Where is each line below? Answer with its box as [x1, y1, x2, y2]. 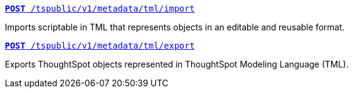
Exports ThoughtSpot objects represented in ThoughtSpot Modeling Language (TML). [5, 59, 349, 69]
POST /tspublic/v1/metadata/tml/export [5, 41, 195, 50]
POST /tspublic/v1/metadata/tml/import [5, 4, 195, 13]
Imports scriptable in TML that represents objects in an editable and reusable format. [5, 22, 345, 32]
